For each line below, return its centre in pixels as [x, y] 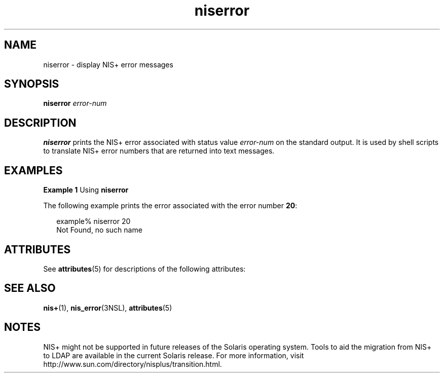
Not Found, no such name [99, 230]
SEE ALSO [30, 288]
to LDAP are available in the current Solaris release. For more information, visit [174, 355]
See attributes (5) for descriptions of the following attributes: [144, 269]
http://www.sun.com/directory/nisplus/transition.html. [133, 364]
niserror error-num [75, 103]
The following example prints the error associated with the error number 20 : [170, 206]
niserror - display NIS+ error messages [108, 64]
